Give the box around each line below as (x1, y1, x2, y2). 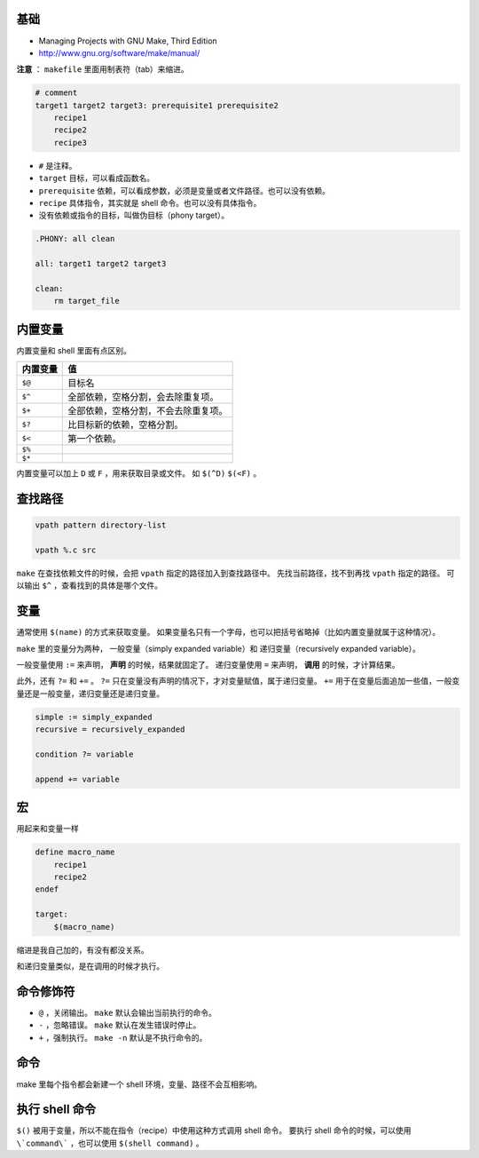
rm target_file (53, 296, 120, 306)
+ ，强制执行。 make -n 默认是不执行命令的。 (38, 1032, 208, 1043)
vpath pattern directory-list (35, 520, 167, 530)
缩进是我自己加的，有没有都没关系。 (16, 944, 149, 955)
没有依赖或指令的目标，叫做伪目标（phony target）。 (38, 210, 230, 221)
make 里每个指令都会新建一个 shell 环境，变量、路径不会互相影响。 (16, 1079, 263, 1090)
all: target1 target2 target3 (35, 258, 167, 269)
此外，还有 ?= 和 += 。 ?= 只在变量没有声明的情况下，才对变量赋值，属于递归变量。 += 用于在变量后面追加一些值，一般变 (16, 676, 460, 686)
